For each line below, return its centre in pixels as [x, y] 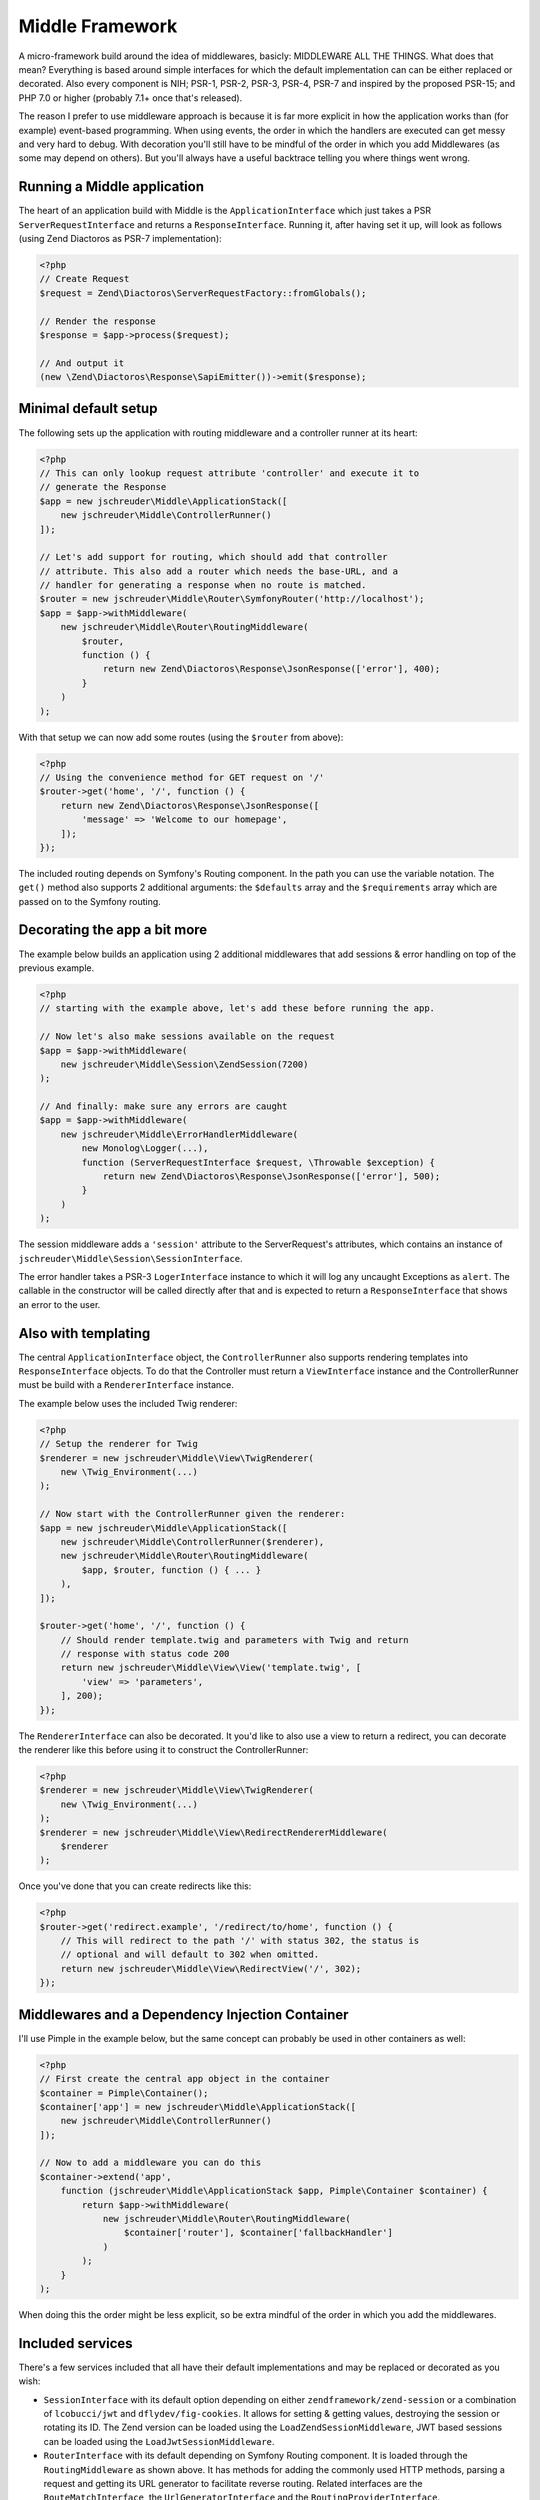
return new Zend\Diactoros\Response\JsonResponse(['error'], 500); [271, 1176]
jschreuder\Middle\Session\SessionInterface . [131, 1258]
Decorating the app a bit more [113, 930]
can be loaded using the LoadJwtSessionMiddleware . [159, 2441]
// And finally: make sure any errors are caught [163, 1106]
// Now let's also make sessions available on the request [187, 1036]
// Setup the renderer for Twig [119, 1444]
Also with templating [84, 1333]
